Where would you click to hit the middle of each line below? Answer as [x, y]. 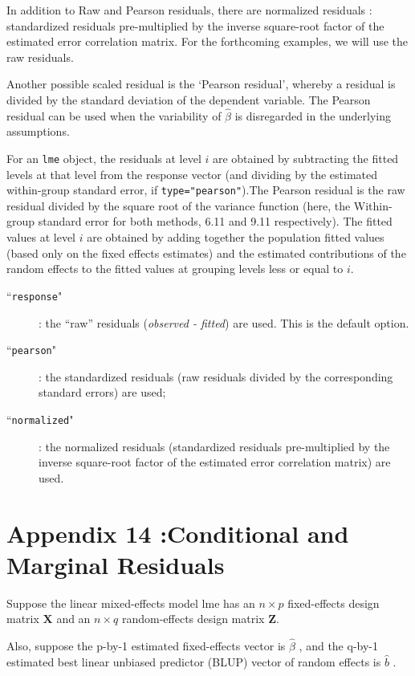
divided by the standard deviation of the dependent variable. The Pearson [189, 99]
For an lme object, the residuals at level [104, 158]
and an [73, 619]
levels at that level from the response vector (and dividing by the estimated [192, 174]
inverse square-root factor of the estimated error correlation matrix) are [215, 462]
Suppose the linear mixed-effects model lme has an [131, 603]
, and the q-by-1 [338, 646]
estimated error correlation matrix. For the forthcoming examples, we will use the [207, 41]
